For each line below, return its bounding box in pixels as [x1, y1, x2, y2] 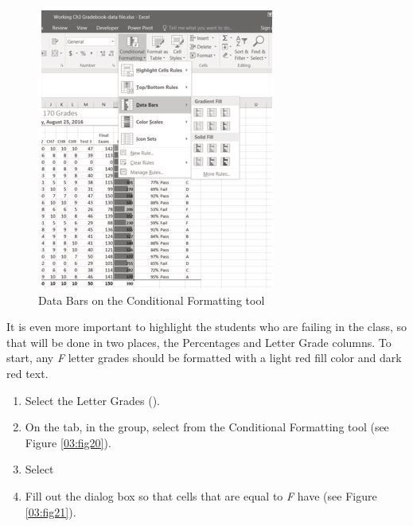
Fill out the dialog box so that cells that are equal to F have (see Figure [25, 487, 377, 504]
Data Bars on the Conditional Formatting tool [38, 291, 265, 308]
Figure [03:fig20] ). [25, 434, 111, 450]
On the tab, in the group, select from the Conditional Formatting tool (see [25, 419, 389, 435]
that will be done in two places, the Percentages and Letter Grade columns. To [6, 333, 392, 350]
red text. [6, 364, 49, 381]
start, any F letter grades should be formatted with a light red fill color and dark [6, 349, 402, 366]
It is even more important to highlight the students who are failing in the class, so [6, 318, 407, 335]
